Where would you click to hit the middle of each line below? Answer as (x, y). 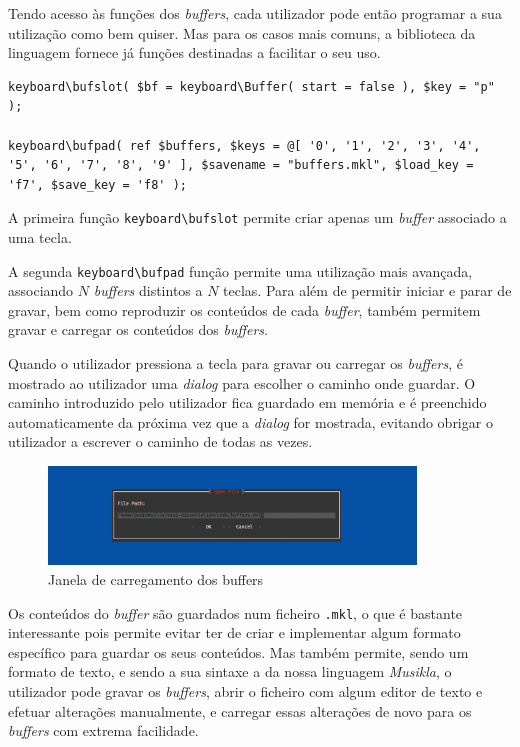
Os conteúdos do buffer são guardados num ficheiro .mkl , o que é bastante (235, 612)
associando (41, 290)
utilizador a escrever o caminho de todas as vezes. (160, 441)
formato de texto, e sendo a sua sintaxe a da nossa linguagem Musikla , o (230, 671)
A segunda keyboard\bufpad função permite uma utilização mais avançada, (240, 270)
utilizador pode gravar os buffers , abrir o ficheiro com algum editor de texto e (245, 691)
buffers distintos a (148, 290)
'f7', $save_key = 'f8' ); (97, 184)
